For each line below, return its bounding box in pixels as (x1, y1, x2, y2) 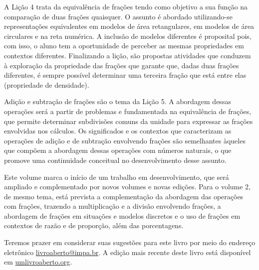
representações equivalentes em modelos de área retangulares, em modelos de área (4, 21, 255, 31)
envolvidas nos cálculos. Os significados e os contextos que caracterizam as (4, 126, 232, 136)
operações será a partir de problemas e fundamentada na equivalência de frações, (4, 106, 252, 116)
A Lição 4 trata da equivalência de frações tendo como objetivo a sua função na (4, 1, 248, 11)
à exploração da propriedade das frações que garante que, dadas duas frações (4, 60, 239, 70)
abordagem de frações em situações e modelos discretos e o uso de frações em (4, 210, 241, 221)
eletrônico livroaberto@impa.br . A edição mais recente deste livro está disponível (4, 247, 251, 257)
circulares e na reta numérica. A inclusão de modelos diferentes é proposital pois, (4, 30, 252, 41)
